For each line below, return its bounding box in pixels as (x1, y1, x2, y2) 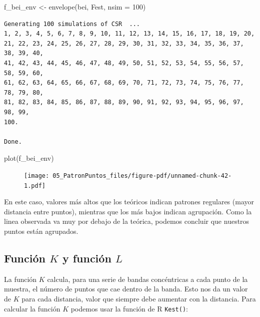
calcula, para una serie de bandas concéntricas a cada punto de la (47, 273, 248, 284)
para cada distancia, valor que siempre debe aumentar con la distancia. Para (21, 293, 256, 303)
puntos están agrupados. (4, 226, 78, 236)
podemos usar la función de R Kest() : (70, 303, 188, 313)
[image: (24, 172, 49, 179)
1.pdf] (24, 182, 45, 189)
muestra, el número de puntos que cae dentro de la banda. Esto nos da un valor (4, 283, 248, 294)
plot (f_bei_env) (4, 153, 54, 163)
